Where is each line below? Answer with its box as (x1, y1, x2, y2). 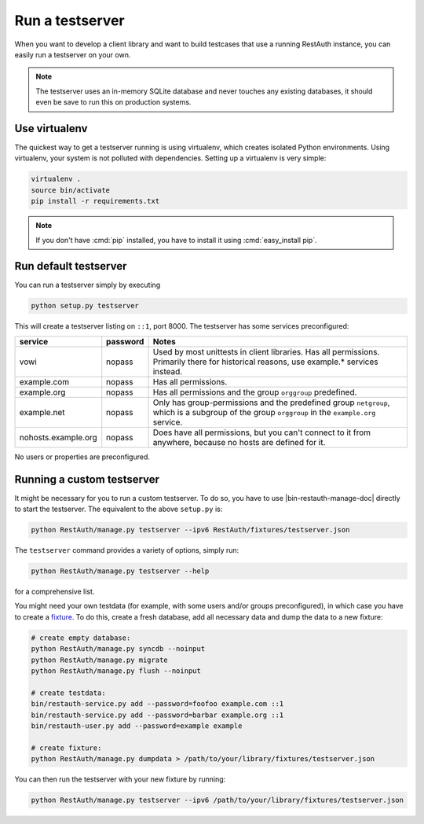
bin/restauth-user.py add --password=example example (31, 721, 243, 730)
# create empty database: (31, 633, 131, 642)
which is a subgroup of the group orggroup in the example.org (152, 406, 376, 418)
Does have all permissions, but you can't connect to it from (152, 427, 371, 438)
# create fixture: (31, 743, 102, 752)
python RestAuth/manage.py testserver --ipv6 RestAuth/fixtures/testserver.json (31, 525, 350, 535)
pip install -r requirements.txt (31, 197, 160, 206)
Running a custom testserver (14, 473, 160, 486)
